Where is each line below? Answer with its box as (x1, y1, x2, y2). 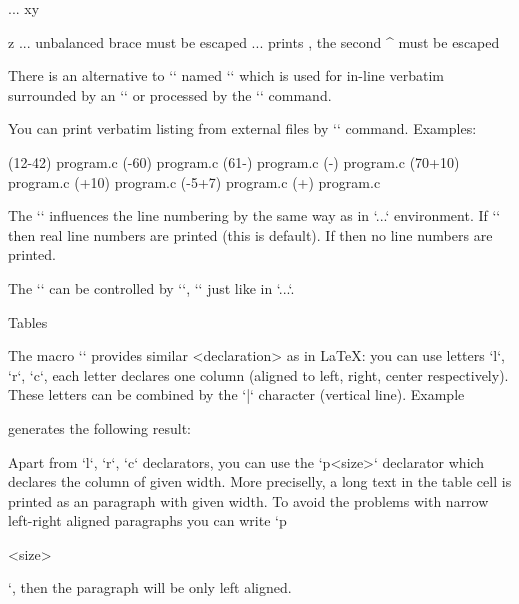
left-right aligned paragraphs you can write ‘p (8, 510, 287, 531)
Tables (8, 311, 48, 332)
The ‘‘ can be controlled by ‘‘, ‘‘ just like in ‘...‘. (8, 277, 295, 298)
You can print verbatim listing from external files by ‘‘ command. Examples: (8, 118, 477, 139)
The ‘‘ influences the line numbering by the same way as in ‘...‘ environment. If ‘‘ (8, 205, 501, 226)
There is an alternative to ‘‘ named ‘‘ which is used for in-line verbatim (8, 65, 444, 86)
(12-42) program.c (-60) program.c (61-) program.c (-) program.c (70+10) (8, 151, 460, 172)
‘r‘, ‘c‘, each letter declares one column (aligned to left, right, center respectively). (8, 364, 509, 385)
